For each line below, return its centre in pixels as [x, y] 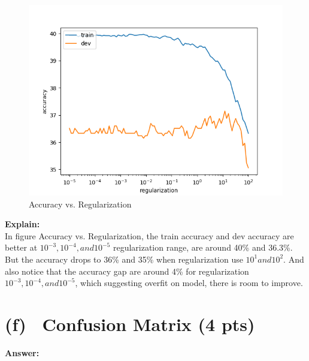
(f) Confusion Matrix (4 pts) [130, 324]
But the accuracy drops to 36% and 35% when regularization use [124, 259]
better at [21, 247]
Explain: [22, 224]
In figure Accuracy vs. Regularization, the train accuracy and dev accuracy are [149, 235]
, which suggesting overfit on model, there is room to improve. [189, 283]
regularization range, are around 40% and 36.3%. [203, 247]
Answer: [22, 352]
